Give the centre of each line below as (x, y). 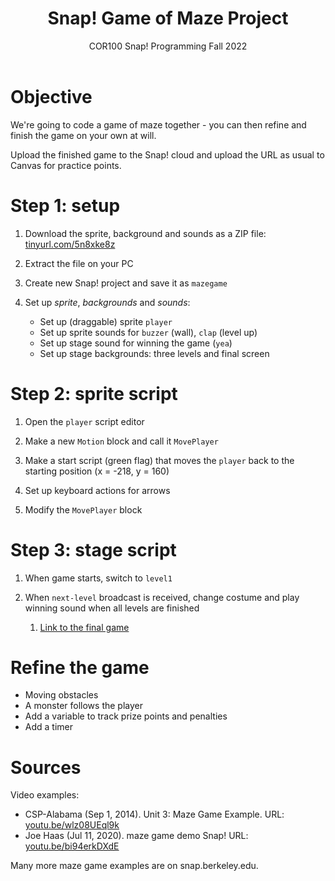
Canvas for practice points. (66, 165)
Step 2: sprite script (94, 393)
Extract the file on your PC (79, 263)
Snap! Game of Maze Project (168, 18)
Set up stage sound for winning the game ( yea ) (136, 343)
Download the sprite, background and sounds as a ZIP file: (145, 233)
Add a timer (49, 727)
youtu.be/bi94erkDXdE (72, 846)
